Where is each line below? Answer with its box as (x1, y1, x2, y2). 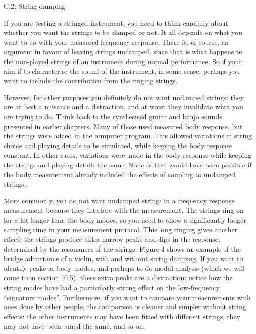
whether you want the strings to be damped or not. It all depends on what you (4, 27, 243, 37)
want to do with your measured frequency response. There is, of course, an (4, 36, 229, 47)
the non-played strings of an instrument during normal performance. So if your (4, 56, 242, 66)
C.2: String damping (4, 1, 65, 11)
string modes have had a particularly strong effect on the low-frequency (4, 282, 220, 293)
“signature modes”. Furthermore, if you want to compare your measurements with (4, 292, 251, 302)
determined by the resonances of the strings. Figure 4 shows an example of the (4, 243, 241, 254)
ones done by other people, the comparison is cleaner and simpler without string (4, 301, 246, 312)
